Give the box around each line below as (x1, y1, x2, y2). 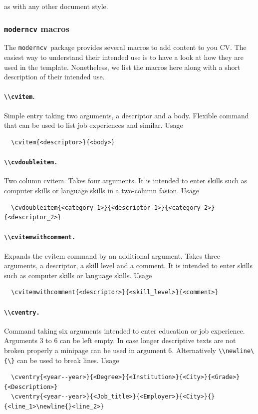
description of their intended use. (4, 71, 105, 82)
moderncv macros (4, 22, 70, 34)
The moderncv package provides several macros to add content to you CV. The (4, 42, 247, 52)
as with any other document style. (4, 1, 108, 11)
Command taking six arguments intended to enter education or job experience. (4, 325, 245, 336)
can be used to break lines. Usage (17, 355, 119, 365)
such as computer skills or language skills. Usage (4, 270, 152, 280)
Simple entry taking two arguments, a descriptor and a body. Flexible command (4, 110, 249, 120)
